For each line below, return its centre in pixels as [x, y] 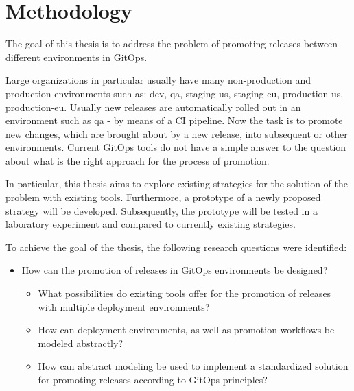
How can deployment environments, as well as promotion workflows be [186, 330]
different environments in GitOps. [76, 57]
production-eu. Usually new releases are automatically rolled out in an [153, 107]
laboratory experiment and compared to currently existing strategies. [151, 224]
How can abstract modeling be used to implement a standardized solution [193, 366]
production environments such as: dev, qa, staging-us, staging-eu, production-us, [175, 93]
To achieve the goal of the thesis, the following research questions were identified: [176, 247]
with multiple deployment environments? [124, 306]
